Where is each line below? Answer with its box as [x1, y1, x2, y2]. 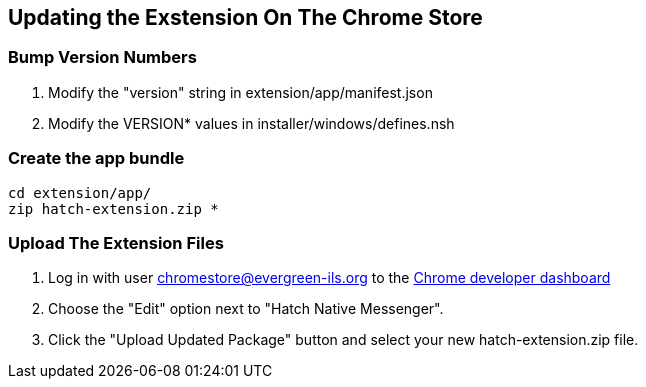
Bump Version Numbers [8, 47, 197, 68]
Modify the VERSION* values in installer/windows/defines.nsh [48, 114, 455, 132]
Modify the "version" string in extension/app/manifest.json [48, 83, 433, 101]
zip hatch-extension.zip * [8, 200, 219, 217]
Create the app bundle [8, 148, 185, 169]
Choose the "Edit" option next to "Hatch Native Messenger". [48, 300, 444, 318]
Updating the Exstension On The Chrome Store [8, 5, 483, 30]
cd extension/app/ [8, 184, 152, 201]
